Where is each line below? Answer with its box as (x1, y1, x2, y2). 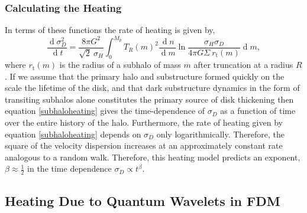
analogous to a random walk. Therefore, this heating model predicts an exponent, (5, 150, 300, 163)
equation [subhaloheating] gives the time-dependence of (5, 104, 205, 117)
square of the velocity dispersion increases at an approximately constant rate (5, 139, 283, 152)
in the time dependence (27, 162, 112, 175)
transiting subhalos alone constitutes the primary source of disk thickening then (5, 93, 294, 105)
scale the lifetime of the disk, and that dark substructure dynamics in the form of (5, 81, 300, 94)
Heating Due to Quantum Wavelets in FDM (5, 191, 280, 209)
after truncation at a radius (193, 58, 293, 71)
